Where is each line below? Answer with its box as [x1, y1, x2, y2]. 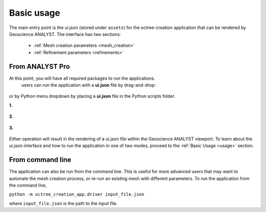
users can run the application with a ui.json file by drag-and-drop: [21, 82, 156, 88]
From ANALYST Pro [9, 62, 70, 71]
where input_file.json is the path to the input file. [9, 200, 118, 206]
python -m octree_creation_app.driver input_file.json [9, 192, 145, 197]
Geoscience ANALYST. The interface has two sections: [9, 31, 121, 37]
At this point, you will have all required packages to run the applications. [9, 75, 155, 81]
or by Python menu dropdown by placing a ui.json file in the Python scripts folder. [9, 93, 176, 99]
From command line [9, 155, 71, 164]
